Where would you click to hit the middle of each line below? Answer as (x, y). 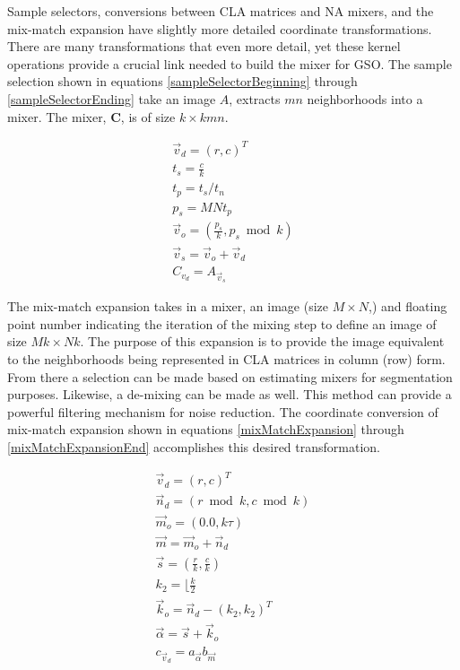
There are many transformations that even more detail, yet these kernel (204, 46)
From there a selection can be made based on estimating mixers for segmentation (230, 376)
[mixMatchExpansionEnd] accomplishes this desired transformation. (194, 447)
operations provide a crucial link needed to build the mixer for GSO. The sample (230, 63)
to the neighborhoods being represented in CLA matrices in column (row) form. (226, 359)
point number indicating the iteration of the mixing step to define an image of (222, 323)
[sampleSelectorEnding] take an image (112, 98)
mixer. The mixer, (57, 116)
